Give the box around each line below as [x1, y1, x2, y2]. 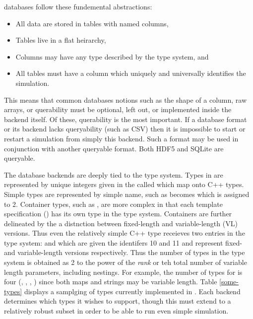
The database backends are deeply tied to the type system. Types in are [4, 169, 223, 180]
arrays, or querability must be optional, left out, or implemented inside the [4, 104, 232, 115]
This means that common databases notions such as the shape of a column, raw [4, 94, 247, 105]
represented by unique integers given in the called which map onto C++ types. [4, 179, 244, 190]
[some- [219, 276, 239, 287]
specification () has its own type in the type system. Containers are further [4, 208, 232, 219]
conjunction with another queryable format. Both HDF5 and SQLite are [4, 143, 224, 153]
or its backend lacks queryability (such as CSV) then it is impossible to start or [4, 124, 246, 134]
